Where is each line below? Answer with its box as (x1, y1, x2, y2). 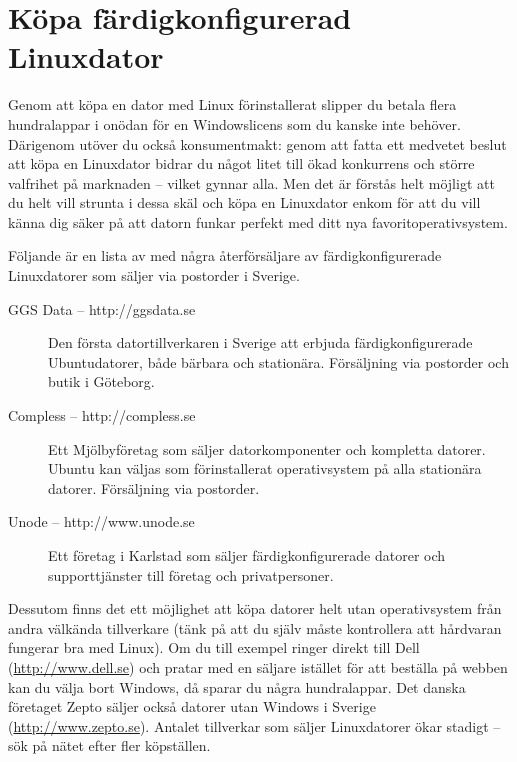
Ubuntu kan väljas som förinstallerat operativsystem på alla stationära (48, 458, 482, 479)
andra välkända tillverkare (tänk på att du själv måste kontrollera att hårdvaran (8, 617, 502, 638)
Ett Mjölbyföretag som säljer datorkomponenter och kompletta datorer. (48, 438, 486, 459)
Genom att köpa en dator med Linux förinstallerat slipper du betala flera (8, 94, 457, 115)
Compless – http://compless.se (8, 405, 196, 426)
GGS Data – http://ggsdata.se (8, 298, 196, 319)
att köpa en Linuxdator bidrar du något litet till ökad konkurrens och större (8, 153, 475, 174)
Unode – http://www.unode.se (8, 511, 195, 532)
